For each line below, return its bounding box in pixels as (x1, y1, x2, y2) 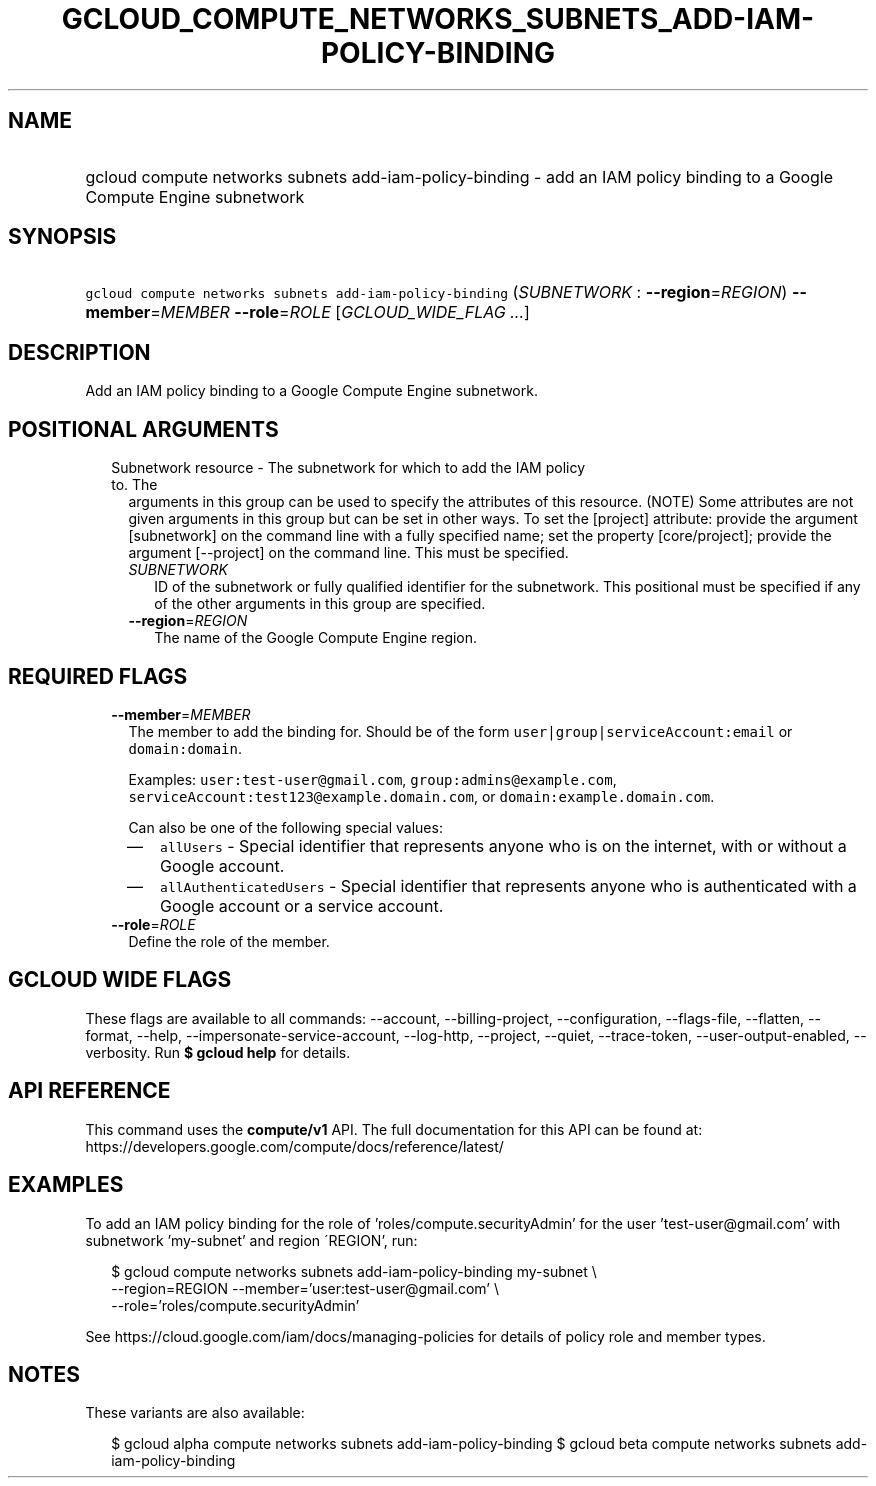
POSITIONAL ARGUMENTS (8, 416, 279, 442)
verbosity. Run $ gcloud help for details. (85, 1043, 351, 1061)
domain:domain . (128, 739, 243, 757)
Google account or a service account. (160, 895, 444, 916)
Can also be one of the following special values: (128, 818, 443, 836)
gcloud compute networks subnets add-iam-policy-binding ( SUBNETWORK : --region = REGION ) (85, 282, 788, 303)
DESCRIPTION (8, 339, 151, 365)
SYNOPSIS (8, 224, 117, 250)
